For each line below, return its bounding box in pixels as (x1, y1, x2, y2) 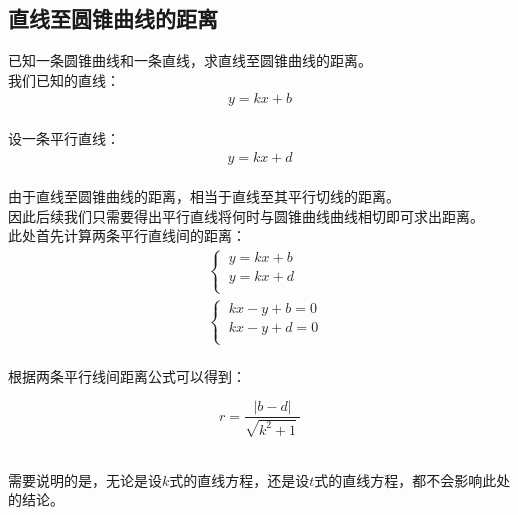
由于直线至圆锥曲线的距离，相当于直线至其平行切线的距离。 (8, 186, 400, 207)
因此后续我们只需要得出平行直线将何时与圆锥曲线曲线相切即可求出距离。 (8, 205, 484, 226)
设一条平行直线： (8, 128, 120, 149)
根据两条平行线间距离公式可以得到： (8, 365, 246, 386)
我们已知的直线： (8, 69, 120, 90)
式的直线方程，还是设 (169, 469, 310, 490)
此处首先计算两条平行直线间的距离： (8, 225, 246, 246)
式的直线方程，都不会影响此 (314, 469, 497, 490)
